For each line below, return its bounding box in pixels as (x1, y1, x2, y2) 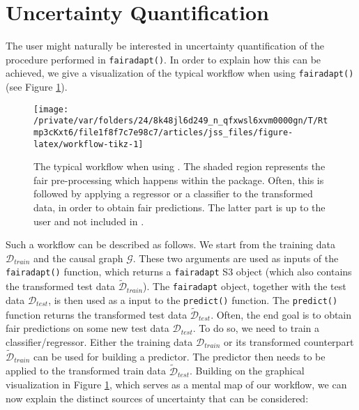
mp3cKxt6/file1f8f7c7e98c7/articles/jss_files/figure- (33, 127, 293, 137)
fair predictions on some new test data (6, 321, 169, 335)
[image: (33, 104, 69, 114)
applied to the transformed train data (6, 363, 167, 378)
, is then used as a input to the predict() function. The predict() (48, 292, 338, 307)
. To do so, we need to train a (192, 321, 320, 335)
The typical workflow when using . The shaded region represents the (33, 159, 326, 174)
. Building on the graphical (190, 363, 305, 378)
